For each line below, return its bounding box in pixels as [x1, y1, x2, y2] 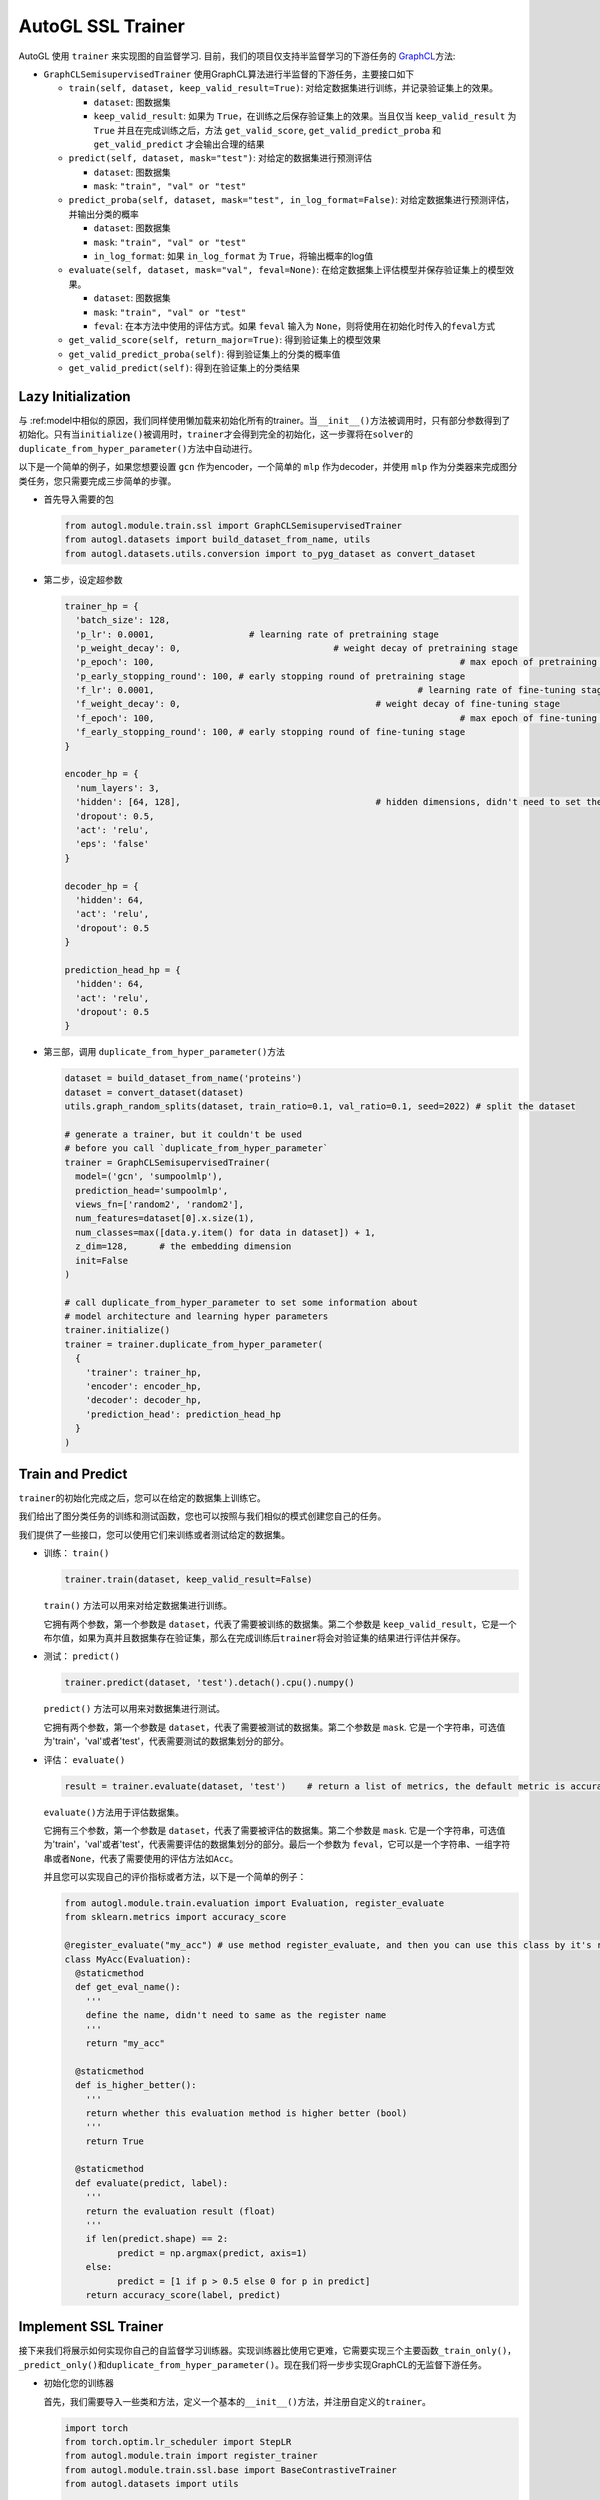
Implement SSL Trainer [18, 2318, 164, 2335]
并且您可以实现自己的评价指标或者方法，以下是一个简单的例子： [43, 1871, 307, 1883]
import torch [64, 2422, 129, 2434]
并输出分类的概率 [68, 208, 139, 220]
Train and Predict [18, 1465, 128, 1482]
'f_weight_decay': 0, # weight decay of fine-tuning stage [75, 698, 560, 710]
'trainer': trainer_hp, [85, 1366, 202, 1378]
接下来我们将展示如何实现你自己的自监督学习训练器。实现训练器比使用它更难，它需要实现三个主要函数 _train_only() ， [18, 2345, 517, 2357]
